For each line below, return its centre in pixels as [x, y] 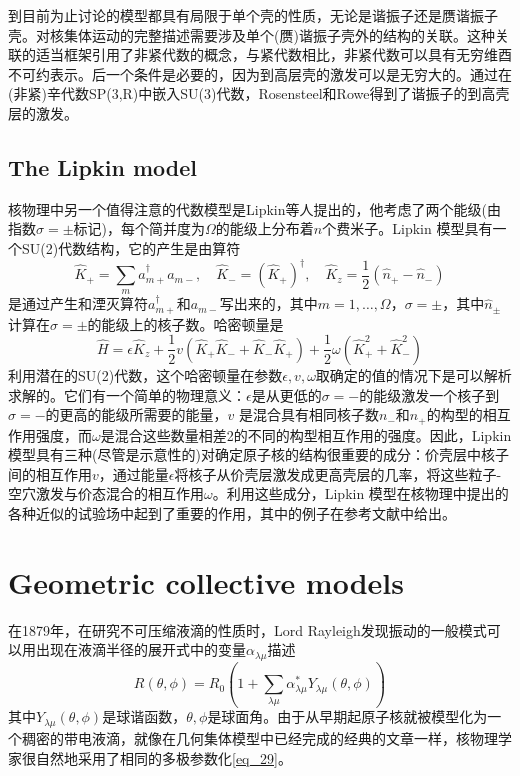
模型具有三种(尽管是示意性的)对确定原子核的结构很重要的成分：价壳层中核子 [258, 454]
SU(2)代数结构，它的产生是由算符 [131, 247]
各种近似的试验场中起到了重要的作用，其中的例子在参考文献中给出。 [232, 512]
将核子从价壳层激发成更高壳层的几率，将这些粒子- [338, 473]
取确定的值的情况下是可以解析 [413, 374]
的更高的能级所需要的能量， [136, 414]
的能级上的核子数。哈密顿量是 [185, 323]
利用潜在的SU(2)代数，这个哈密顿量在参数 [145, 374]
